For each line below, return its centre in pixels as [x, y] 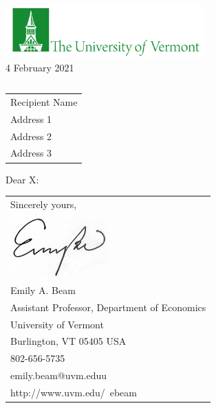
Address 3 [31, 153]
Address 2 [31, 136]
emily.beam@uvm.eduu [59, 375]
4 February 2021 [40, 67]
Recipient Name [44, 101]
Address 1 [31, 118]
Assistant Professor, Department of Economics [108, 307]
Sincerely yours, [44, 204]
